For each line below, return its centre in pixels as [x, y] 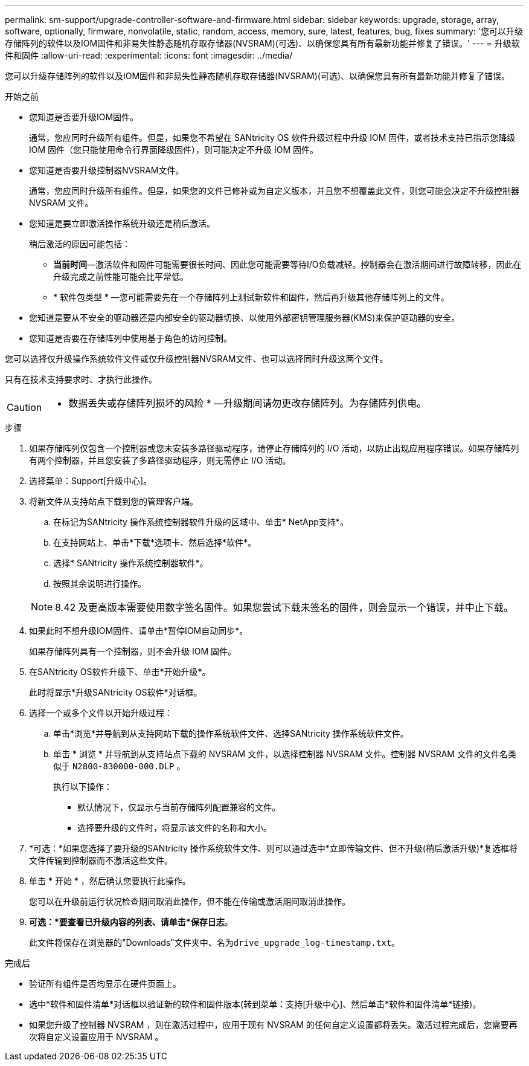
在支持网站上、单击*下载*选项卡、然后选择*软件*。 [155, 542]
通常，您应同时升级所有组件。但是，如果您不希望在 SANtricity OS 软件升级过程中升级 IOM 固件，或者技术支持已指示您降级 [272, 137]
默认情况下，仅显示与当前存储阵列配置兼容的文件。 [179, 807]
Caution [24, 407]
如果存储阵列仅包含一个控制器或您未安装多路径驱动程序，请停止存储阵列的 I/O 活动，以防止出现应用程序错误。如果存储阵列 [274, 448]
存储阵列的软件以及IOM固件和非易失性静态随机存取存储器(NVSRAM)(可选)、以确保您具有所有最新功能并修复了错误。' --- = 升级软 [262, 43]
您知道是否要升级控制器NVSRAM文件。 [107, 170]
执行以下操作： [83, 787]
